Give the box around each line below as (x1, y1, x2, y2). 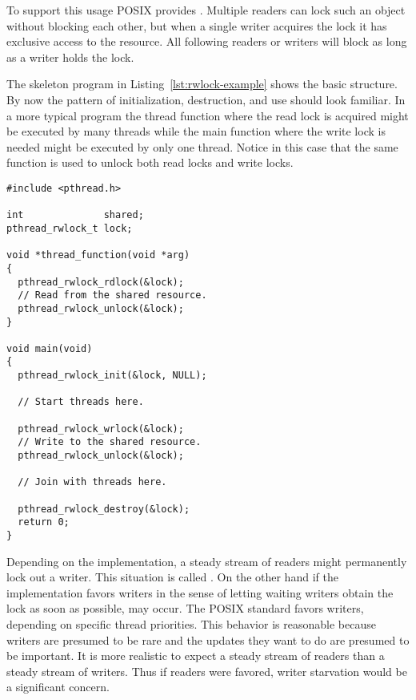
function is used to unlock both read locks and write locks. (6, 154, 294, 171)
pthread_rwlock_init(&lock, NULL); (18, 370, 207, 382)
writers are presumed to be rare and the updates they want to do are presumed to (6, 631, 410, 648)
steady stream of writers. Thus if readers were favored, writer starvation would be (6, 662, 407, 679)
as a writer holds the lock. (6, 48, 134, 65)
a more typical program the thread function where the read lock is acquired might (6, 107, 409, 123)
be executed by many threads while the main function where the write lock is (6, 123, 386, 140)
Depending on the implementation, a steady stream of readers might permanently (6, 552, 407, 569)
